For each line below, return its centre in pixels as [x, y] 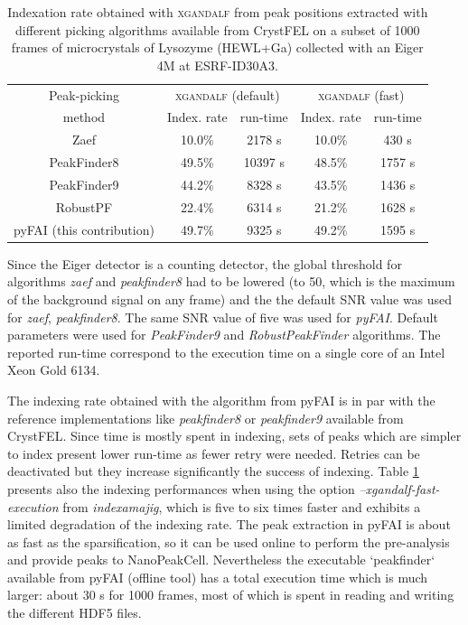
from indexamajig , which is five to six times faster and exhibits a [242, 506]
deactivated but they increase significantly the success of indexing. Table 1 [213, 471]
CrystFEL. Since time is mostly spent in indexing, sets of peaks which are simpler [234, 436]
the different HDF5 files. [75, 613]
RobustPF [84, 206]
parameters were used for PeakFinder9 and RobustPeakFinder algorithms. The [224, 335]
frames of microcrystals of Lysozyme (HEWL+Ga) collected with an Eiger [217, 47]
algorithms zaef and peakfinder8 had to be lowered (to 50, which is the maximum [231, 281]
